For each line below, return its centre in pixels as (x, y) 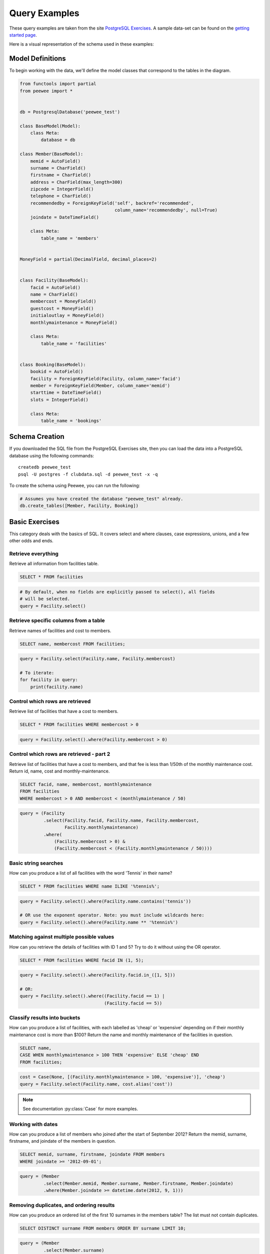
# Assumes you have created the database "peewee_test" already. (101, 499)
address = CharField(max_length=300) (76, 182)
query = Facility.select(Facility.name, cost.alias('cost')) (96, 1084)
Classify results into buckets (45, 1018)
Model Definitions (37, 58)
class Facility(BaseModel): (54, 280)
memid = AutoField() (55, 161)
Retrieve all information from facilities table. (54, 564)
